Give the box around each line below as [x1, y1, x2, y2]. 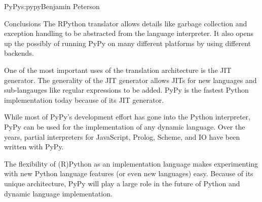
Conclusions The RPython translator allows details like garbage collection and [4, 18, 247, 28]
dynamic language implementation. [4, 188, 113, 198]
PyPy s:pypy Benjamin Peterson [4, 1, 100, 11]
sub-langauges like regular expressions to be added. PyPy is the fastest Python [4, 85, 249, 95]
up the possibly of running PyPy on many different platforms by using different [4, 37, 251, 48]
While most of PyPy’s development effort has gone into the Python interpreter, [4, 111, 250, 122]
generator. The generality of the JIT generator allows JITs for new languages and [4, 74, 257, 85]
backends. [4, 48, 34, 58]
